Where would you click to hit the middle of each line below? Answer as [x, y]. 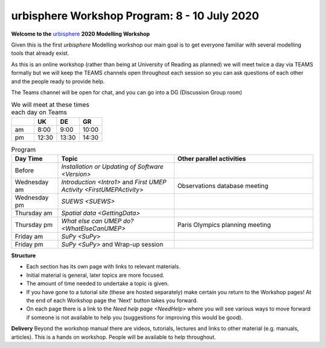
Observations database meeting [223, 186]
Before [24, 170]
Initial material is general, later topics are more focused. [95, 275]
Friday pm [29, 245]
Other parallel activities [212, 159]
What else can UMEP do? [97, 221]
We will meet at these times [50, 105]
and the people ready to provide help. [58, 81]
